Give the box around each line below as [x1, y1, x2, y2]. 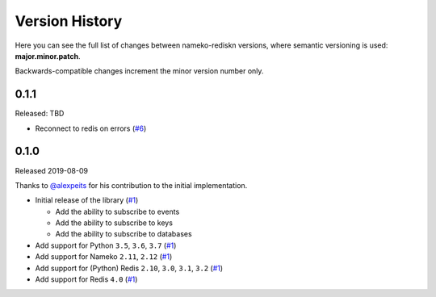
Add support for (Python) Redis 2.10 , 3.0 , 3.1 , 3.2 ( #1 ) [35, 263, 224, 273]
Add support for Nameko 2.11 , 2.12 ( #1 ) [35, 252, 173, 261]
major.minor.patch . [15, 51, 81, 61]
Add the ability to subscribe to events [55, 207, 180, 216]
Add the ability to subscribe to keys [55, 218, 174, 228]
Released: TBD [15, 109, 65, 119]
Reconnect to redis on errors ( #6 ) [35, 123, 147, 133]
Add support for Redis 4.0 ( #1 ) [35, 274, 138, 284]
